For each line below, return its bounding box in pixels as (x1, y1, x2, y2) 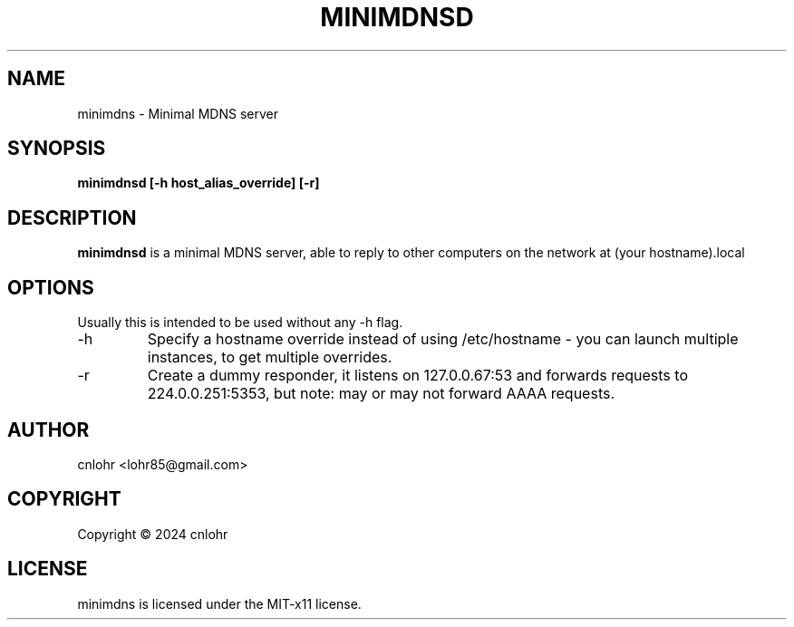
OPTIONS (7, 275, 94, 299)
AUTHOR (7, 418, 90, 441)
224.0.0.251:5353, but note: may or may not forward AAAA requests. (147, 384, 615, 403)
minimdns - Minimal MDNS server (77, 105, 278, 121)
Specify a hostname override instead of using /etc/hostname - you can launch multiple (147, 330, 739, 349)
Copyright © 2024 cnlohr (77, 526, 228, 542)
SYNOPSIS (7, 137, 106, 160)
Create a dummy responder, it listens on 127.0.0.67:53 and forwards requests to (147, 366, 688, 385)
